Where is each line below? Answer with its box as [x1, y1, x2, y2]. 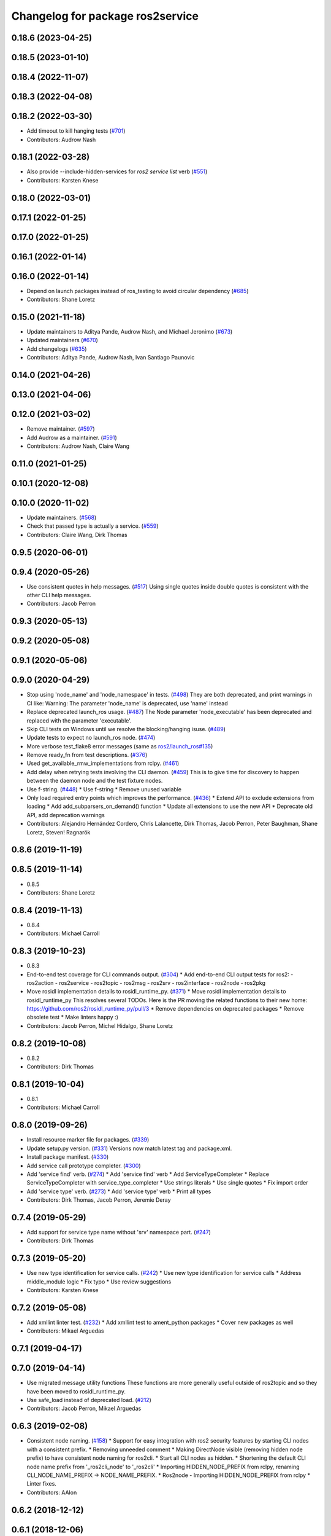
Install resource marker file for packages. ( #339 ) [26, 1136, 150, 1143]
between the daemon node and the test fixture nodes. [26, 777, 163, 785]
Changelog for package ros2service [11, 9, 199, 23]
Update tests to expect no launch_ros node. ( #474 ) [26, 734, 156, 742]
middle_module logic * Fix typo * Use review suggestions [26, 1278, 172, 1285]
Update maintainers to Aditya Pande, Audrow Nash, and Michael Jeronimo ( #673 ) [26, 328, 233, 335]
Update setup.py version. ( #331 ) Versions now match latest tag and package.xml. [26, 1145, 232, 1152]
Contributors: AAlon [26, 1489, 77, 1496]
